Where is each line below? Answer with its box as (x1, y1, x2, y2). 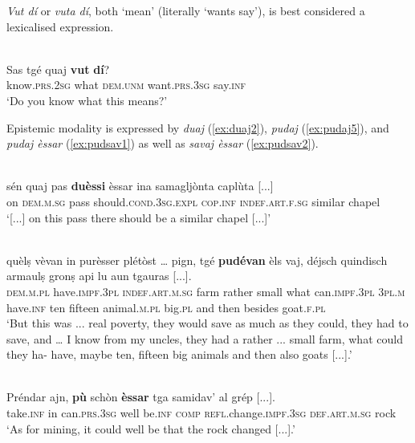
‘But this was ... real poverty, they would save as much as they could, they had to (6, 315, 409, 331)
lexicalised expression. (6, 18, 114, 35)
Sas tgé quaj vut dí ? (6, 60, 110, 77)
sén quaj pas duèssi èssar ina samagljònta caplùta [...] (6, 177, 274, 194)
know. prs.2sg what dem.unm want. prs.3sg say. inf (6, 76, 246, 93)
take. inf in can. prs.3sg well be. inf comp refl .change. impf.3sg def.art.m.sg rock (6, 404, 397, 421)
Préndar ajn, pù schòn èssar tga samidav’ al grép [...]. (6, 388, 275, 405)
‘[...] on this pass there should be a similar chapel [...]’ (6, 209, 271, 226)
